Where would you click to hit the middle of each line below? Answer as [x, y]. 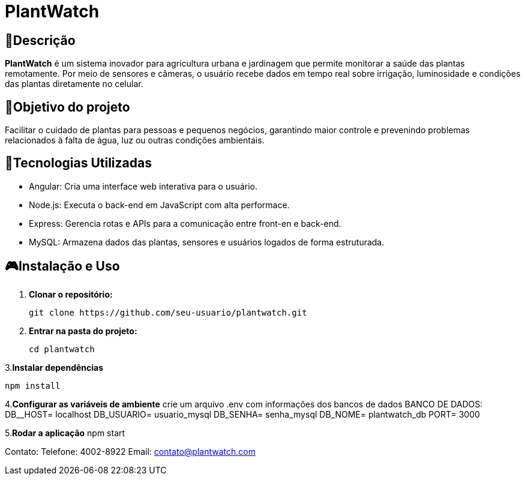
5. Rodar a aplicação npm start [65, 433]
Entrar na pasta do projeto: [83, 331]
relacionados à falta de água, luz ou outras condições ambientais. [135, 140]
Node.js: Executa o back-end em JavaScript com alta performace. [159, 205]
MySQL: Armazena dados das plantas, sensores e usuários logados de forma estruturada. [207, 242]
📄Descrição [40, 40]
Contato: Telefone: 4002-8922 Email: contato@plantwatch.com [130, 451]
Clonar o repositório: [71, 294]
